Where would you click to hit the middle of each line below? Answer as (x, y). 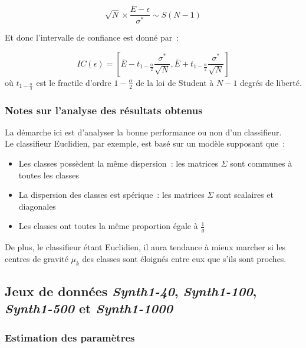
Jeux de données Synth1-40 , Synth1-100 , (131, 291)
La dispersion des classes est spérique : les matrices (111, 195)
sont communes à (261, 163)
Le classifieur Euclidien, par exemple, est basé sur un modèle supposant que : (145, 143)
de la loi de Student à (175, 82)
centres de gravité (37, 258)
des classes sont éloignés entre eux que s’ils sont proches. (184, 258)
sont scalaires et (245, 195)
